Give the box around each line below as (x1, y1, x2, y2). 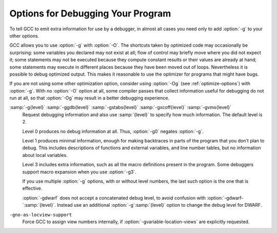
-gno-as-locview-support (9, 211, 72, 218)
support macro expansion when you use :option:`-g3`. (22, 169, 136, 175)
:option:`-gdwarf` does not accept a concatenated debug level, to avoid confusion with (22, 194, 206, 201)
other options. (9, 32, 39, 39)
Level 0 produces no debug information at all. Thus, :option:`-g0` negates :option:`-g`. (22, 128, 204, 134)
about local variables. (22, 152, 68, 158)
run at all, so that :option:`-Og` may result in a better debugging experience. (9, 95, 169, 101)
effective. (22, 185, 43, 191)
